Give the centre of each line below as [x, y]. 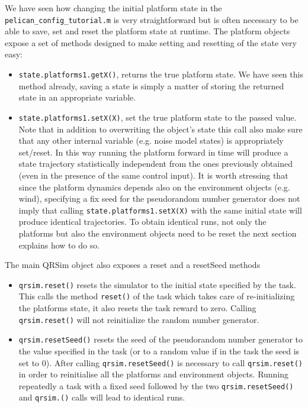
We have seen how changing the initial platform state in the [113, 8]
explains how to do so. [59, 245]
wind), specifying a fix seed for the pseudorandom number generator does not [159, 198]
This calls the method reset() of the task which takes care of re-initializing [157, 296]
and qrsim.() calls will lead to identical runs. [102, 397]
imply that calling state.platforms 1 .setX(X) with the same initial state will [160, 210]
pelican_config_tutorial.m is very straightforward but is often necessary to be [152, 19]
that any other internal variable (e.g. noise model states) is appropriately [151, 140]
